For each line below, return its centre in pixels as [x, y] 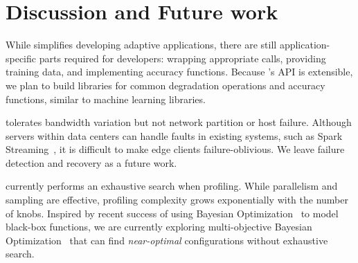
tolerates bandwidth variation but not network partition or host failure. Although [179, 122]
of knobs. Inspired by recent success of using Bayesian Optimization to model [172, 213]
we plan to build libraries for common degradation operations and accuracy [165, 85]
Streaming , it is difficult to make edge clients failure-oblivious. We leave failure [175, 149]
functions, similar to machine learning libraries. [106, 99]
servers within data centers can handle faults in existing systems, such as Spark [174, 135]
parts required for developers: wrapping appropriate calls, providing [182, 58]
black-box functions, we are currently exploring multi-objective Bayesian [159, 227]
